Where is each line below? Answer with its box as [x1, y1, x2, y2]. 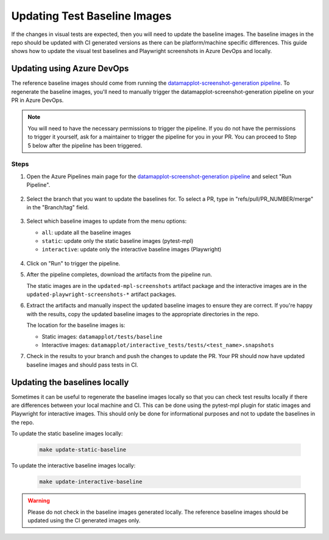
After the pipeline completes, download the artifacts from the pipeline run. [26, 271, 213, 278]
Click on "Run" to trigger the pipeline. [26, 259, 121, 267]
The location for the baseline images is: [26, 322, 126, 329]
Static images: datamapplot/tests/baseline [41, 333, 163, 340]
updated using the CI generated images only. [27, 516, 141, 524]
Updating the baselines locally [11, 377, 129, 387]
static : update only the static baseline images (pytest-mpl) [41, 237, 194, 245]
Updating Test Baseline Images [11, 9, 172, 23]
